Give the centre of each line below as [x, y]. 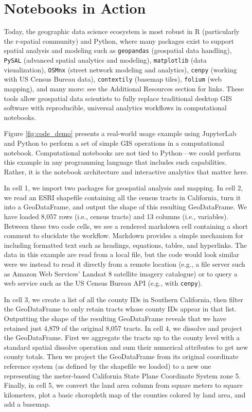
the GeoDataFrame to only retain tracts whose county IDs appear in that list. [120, 309]
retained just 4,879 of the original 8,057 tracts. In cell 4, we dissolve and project [123, 328]
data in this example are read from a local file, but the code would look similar [122, 254]
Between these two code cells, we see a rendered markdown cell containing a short [126, 226]
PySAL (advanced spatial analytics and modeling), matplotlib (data [105, 60]
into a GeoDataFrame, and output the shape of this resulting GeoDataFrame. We [126, 207]
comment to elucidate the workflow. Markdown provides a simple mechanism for [124, 235]
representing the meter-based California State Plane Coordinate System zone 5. [122, 375]
